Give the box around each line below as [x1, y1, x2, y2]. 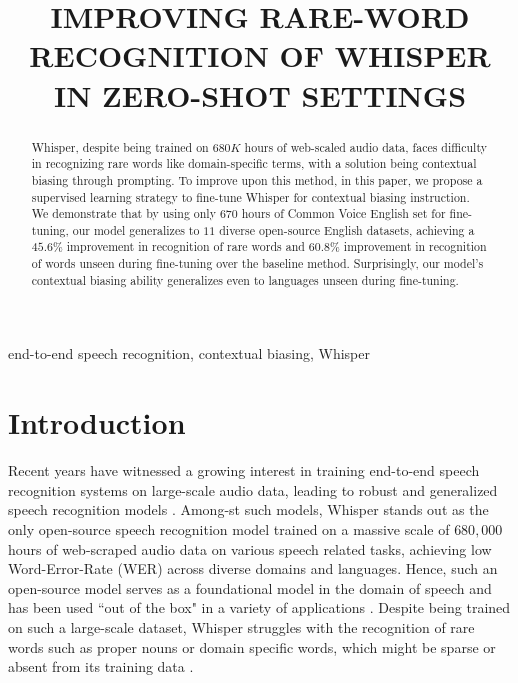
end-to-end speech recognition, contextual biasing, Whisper [8, 343, 370, 364]
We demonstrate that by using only [31, 205, 216, 222]
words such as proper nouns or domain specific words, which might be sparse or [8, 636, 496, 657]
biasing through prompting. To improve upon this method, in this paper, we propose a [31, 171, 483, 188]
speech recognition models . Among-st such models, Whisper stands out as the [8, 499, 489, 520]
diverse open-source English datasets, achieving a [219, 221, 475, 238]
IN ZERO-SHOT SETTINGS [53, 74, 467, 115]
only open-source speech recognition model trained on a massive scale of [8, 518, 450, 539]
